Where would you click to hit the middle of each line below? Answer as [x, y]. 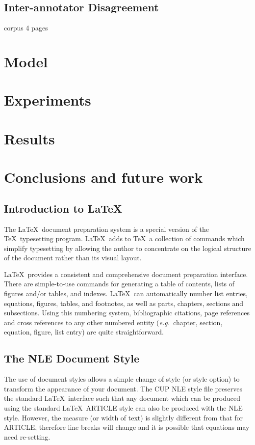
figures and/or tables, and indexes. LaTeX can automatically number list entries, [126, 293]
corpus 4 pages [26, 28]
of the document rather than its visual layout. [73, 258]
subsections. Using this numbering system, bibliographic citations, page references [127, 313]
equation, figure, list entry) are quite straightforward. [84, 332]
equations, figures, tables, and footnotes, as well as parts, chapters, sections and [124, 303]
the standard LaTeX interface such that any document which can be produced [122, 398]
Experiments [48, 100]
